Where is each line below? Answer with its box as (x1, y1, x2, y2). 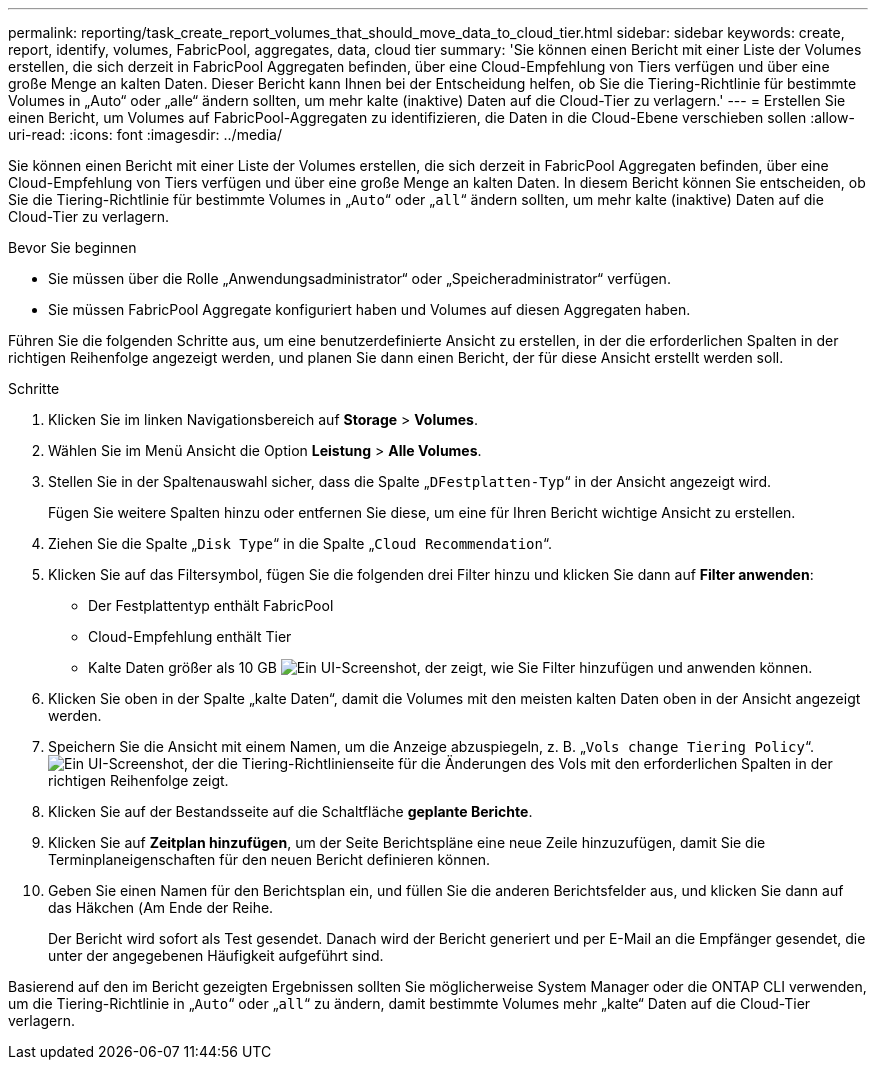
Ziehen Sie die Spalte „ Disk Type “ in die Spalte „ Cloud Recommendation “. (48, 535, 552, 552)
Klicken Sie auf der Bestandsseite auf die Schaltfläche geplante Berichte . (48, 803, 533, 820)
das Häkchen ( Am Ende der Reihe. (48, 899, 274, 916)
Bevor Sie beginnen (8, 239, 137, 256)
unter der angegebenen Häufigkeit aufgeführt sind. (48, 947, 384, 964)
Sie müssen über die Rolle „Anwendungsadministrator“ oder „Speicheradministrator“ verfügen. (48, 270, 671, 287)
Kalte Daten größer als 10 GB (88, 659, 277, 676)
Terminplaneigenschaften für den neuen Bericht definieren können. (48, 851, 491, 868)
